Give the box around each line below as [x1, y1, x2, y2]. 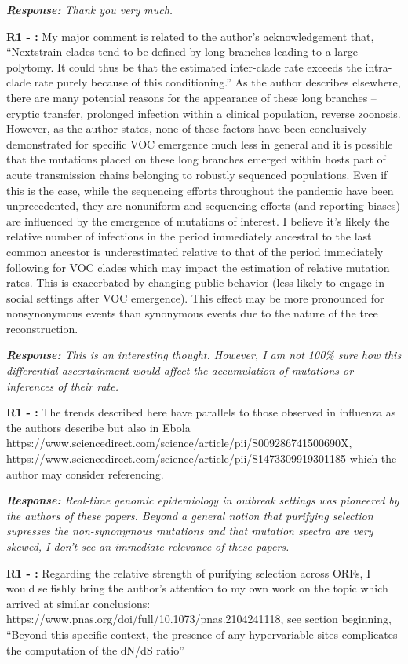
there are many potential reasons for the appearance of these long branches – [6, 89, 377, 105]
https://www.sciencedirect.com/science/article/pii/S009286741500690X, [6, 435, 352, 451]
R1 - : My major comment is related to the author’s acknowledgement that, [6, 28, 374, 44]
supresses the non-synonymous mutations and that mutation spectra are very [6, 523, 373, 539]
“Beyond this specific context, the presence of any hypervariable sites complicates [6, 625, 398, 642]
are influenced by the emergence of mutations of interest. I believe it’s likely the [6, 212, 390, 229]
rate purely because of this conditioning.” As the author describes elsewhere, [34, 74, 401, 90]
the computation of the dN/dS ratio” [6, 641, 184, 658]
